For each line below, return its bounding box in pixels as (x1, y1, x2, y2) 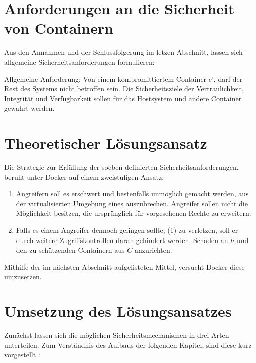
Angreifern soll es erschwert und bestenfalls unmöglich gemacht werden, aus (16, 188, 249, 199)
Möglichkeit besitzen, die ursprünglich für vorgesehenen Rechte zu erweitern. (16, 208, 251, 218)
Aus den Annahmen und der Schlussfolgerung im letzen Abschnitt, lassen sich (4, 47, 243, 57)
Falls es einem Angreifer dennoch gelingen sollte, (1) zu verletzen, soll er (16, 224, 238, 235)
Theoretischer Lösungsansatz (4, 133, 207, 153)
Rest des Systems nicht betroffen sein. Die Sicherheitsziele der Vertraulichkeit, (4, 83, 244, 94)
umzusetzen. (4, 271, 42, 282)
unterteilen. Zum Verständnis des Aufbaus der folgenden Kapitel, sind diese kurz (4, 339, 252, 350)
